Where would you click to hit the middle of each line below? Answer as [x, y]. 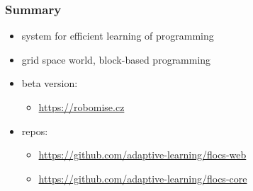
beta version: [50, 83]
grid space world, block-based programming [116, 59]
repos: [35, 131]
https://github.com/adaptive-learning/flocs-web [142, 155]
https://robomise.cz [81, 107]
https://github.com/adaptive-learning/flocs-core [143, 178]
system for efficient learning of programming [118, 36]
